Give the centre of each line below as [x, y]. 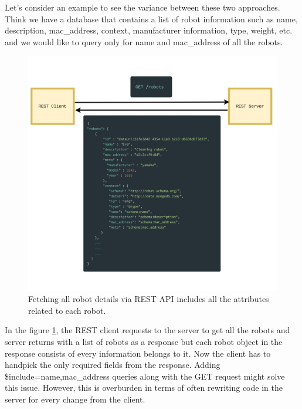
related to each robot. [67, 310]
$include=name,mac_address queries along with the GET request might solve [145, 376]
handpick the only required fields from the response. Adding [113, 365]
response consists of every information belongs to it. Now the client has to [138, 353]
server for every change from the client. [75, 399]
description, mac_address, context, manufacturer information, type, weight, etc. [149, 30]
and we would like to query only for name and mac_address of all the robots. [144, 41]
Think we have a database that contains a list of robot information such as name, [151, 19]
